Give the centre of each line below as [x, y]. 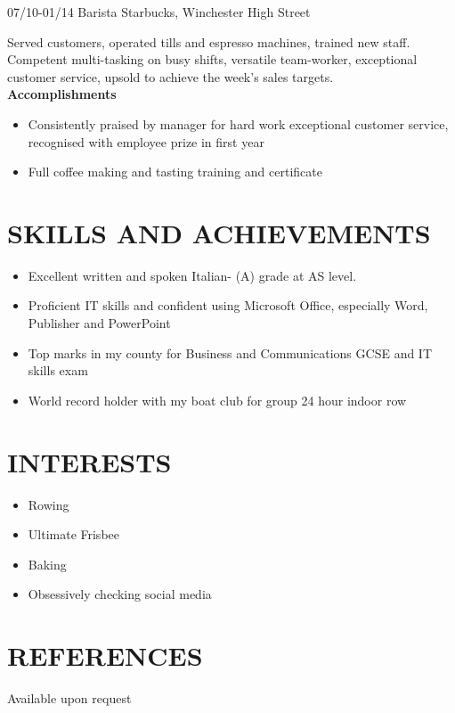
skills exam [58, 370]
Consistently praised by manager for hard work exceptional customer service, [238, 123]
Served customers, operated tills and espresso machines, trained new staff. [209, 41]
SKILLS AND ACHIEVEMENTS [219, 232]
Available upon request [69, 698]
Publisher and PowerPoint [99, 323]
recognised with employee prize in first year [146, 141]
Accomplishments [62, 94]
